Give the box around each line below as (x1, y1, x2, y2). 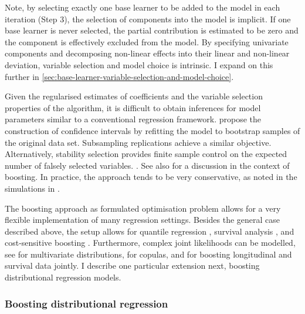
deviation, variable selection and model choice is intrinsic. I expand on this (5, 58, 273, 71)
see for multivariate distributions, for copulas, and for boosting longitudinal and (5, 248, 292, 260)
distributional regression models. (5, 271, 121, 283)
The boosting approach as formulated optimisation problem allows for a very (5, 202, 281, 214)
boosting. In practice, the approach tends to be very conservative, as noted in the (5, 171, 297, 183)
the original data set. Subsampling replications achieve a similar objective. (5, 136, 272, 148)
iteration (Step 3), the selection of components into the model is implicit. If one (5, 12, 291, 25)
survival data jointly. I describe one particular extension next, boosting (5, 259, 260, 272)
